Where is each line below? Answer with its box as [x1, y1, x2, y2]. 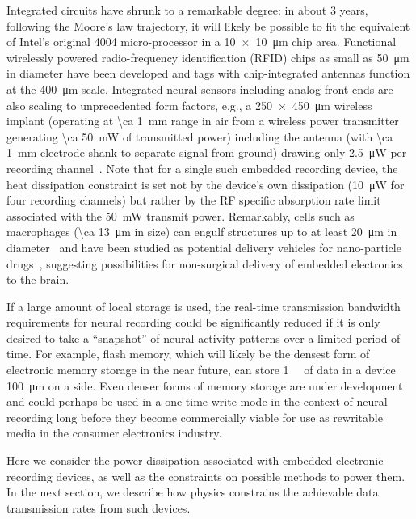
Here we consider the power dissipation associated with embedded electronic [6, 452, 384, 469]
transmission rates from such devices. [6, 499, 191, 516]
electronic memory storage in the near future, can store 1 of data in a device [6, 361, 396, 378]
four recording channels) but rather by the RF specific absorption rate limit [6, 192, 381, 209]
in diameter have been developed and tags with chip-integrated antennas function [6, 65, 410, 82]
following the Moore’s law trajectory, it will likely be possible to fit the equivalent [6, 17, 410, 34]
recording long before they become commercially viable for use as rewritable [6, 408, 383, 425]
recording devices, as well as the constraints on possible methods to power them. [6, 467, 405, 484]
